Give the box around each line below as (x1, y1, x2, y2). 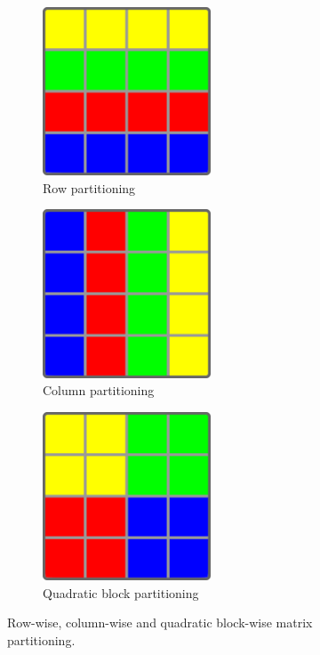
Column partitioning (43, 381, 155, 400)
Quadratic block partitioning (43, 583, 199, 602)
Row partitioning (43, 178, 136, 197)
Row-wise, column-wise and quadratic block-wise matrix (7, 613, 313, 632)
